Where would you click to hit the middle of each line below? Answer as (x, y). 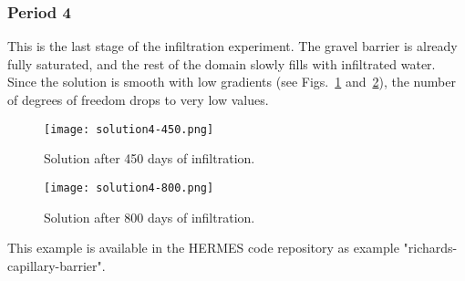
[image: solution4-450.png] (129, 129)
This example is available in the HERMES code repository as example (203, 248)
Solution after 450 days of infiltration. (150, 158)
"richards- (430, 248)
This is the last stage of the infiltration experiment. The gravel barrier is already (232, 46)
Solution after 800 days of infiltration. (150, 217)
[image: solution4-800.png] (129, 187)
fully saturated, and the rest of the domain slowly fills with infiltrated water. (222, 63)
